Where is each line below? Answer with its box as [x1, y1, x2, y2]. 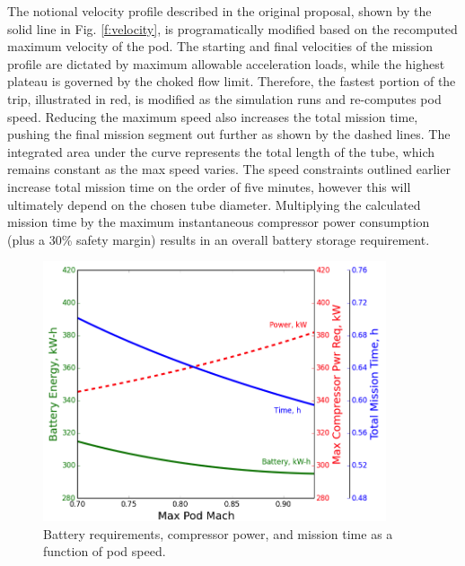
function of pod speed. [43, 542, 166, 561]
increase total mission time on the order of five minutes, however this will [7, 177, 411, 196]
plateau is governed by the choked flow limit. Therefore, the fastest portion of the [7, 72, 456, 91]
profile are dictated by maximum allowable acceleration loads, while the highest [7, 54, 445, 73]
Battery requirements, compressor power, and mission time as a [43, 524, 393, 543]
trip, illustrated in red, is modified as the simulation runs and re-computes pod [7, 89, 442, 108]
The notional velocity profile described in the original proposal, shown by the [7, 2, 432, 20]
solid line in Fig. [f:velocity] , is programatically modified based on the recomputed [7, 19, 458, 38]
